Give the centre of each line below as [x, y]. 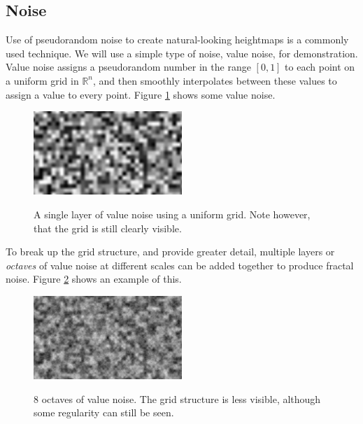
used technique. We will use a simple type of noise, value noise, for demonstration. [182, 53]
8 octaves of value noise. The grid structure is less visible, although [177, 398]
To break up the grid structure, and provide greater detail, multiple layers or [170, 252]
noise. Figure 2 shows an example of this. [94, 279]
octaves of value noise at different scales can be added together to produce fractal [180, 265]
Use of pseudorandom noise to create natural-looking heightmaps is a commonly [177, 40]
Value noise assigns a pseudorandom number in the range [128, 67]
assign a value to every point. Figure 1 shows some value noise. [141, 94]
